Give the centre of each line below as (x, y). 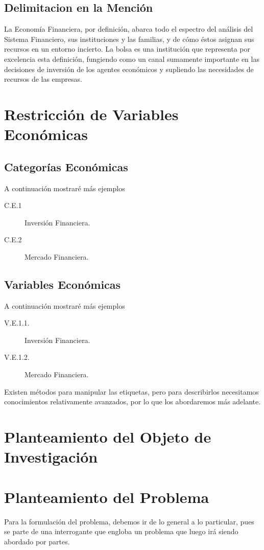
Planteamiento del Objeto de (108, 437)
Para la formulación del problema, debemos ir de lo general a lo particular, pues (129, 521)
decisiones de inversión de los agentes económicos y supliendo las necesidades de (129, 69)
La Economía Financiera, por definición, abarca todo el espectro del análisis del (129, 29)
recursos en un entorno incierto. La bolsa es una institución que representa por (127, 49)
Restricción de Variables (91, 114)
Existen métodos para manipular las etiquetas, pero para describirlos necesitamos (131, 391)
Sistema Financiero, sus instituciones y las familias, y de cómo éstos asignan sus (129, 39)
